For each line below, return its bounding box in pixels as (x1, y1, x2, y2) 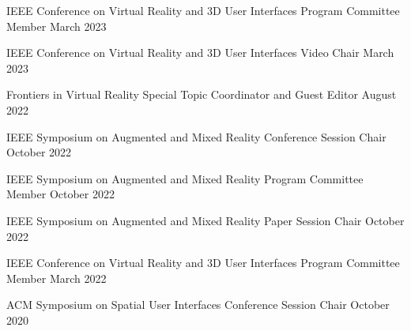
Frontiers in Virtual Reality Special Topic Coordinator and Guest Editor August (6, 86, 397, 103)
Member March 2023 (6, 17, 107, 34)
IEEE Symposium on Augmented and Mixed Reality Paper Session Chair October (6, 212, 405, 228)
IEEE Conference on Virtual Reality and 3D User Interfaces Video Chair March (6, 44, 394, 61)
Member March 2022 (6, 269, 107, 286)
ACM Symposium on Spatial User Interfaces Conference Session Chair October (6, 296, 390, 313)
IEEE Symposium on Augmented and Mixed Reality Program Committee (6, 170, 364, 186)
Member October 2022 (6, 186, 115, 202)
